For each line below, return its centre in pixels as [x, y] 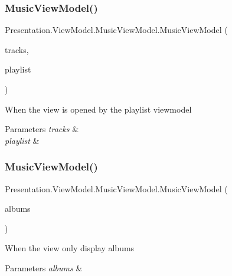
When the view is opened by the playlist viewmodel [98, 109]
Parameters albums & [44, 267]
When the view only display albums [70, 248]
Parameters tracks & [42, 129]
